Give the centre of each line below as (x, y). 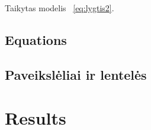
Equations (36, 39)
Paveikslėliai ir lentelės (76, 74)
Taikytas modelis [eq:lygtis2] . (60, 8)
